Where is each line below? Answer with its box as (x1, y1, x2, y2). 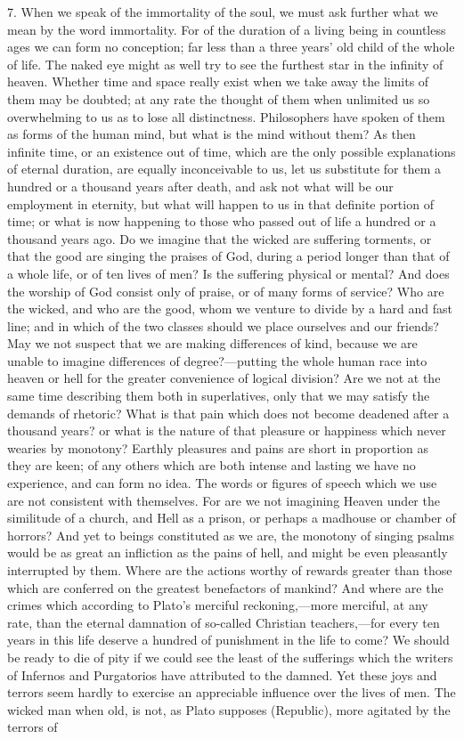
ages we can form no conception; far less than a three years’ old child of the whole (7, 37, 455, 56)
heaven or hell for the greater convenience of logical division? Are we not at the (7, 369, 441, 387)
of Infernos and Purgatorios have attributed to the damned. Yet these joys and (7, 665, 437, 684)
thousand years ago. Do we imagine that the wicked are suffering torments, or (7, 229, 432, 248)
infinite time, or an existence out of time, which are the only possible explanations (7, 142, 456, 160)
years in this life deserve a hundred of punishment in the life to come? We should (7, 630, 450, 649)
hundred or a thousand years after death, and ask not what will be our (7, 176, 394, 195)
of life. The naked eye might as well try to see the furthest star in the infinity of (7, 54, 444, 73)
